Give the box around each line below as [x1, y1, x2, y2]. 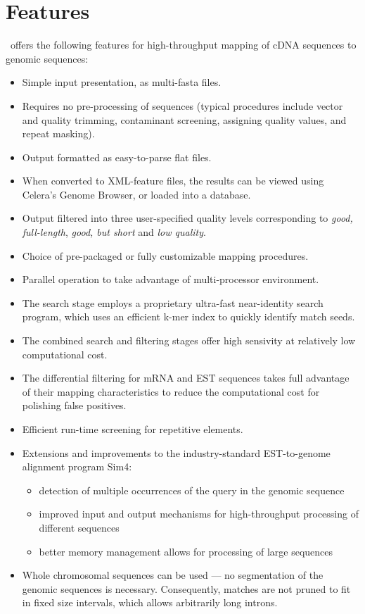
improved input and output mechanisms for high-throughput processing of [39, 506, 359, 521]
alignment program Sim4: [22, 459, 132, 474]
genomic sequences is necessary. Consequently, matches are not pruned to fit [22, 581, 351, 596]
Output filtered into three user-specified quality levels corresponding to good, [22, 211, 353, 225]
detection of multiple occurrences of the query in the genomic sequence [39, 482, 345, 497]
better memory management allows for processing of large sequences [39, 544, 333, 558]
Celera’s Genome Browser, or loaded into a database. [22, 187, 251, 201]
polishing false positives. [22, 398, 127, 413]
